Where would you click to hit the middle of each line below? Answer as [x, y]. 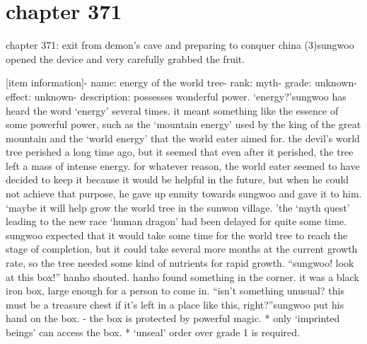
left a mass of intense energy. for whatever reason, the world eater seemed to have [183, 165]
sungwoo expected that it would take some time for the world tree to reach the [177, 235]
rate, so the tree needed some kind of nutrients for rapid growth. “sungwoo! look [180, 263]
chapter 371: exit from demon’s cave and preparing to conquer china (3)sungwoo [180, 45]
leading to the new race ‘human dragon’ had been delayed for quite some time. [176, 221]
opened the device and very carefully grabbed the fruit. [126, 58]
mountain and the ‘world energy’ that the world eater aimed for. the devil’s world [183, 138]
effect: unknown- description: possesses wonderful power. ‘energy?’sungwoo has [176, 96]
